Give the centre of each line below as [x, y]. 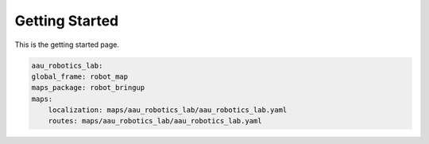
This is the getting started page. [67, 45]
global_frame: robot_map [80, 76]
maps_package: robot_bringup [88, 88]
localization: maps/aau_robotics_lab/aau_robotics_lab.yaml [168, 110]
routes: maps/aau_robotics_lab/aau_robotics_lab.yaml [155, 121]
